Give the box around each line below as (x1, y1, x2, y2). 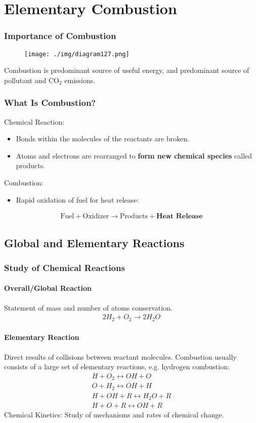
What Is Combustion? (4, 96, 96, 109)
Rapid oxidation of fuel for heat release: (16, 194, 139, 205)
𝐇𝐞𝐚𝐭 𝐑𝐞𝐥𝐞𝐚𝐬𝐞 (156, 213, 203, 220)
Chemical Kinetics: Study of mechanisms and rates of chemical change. (4, 409, 224, 420)
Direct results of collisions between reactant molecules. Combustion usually (4, 351, 237, 362)
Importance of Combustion (4, 29, 116, 42)
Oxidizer (82, 213, 109, 220)
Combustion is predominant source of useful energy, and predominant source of (4, 65, 249, 75)
